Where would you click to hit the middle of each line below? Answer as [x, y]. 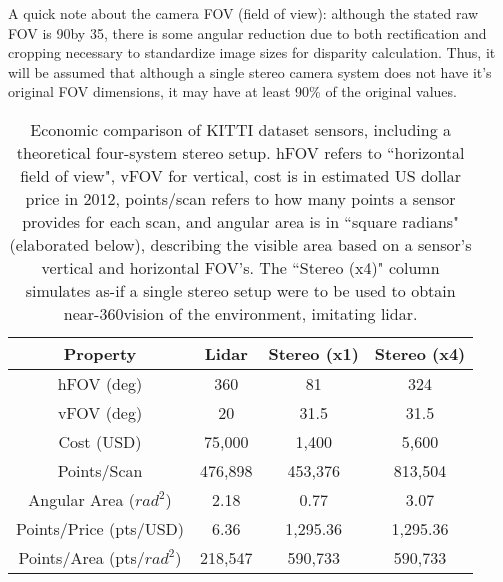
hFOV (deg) [100, 383]
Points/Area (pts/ [81, 557]
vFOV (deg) [100, 412]
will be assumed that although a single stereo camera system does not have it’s [250, 71]
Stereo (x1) [313, 353]
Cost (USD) [100, 441]
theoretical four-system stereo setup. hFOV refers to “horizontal [240, 152]
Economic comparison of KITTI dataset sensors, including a [240, 129]
